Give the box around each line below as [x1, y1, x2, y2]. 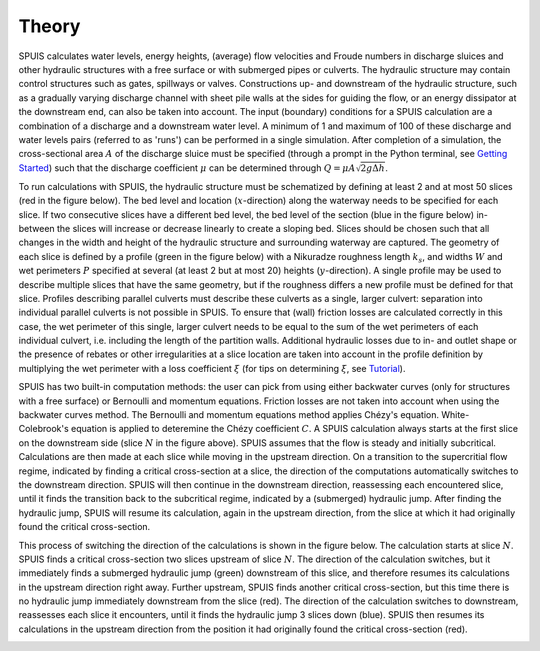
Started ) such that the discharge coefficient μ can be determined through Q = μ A [18, 161, 356, 174]
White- [441, 409, 470, 421]
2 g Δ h [360, 163, 385, 174]
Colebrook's [18, 423, 69, 435]
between [18, 222, 55, 234]
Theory [18, 15, 81, 37]
